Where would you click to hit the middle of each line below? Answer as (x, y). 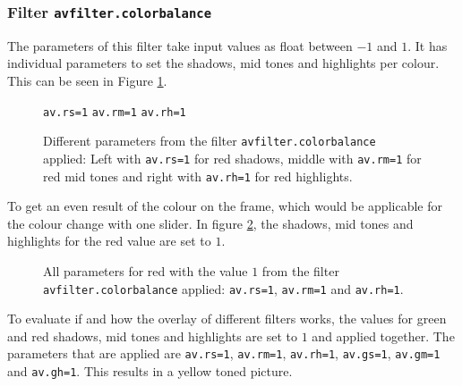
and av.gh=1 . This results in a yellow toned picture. (150, 371)
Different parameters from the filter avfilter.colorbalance (210, 141)
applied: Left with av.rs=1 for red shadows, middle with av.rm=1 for (232, 158)
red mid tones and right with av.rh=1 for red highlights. (198, 176)
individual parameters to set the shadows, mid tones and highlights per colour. (223, 63)
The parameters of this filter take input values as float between (180, 45)
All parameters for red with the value (145, 270)
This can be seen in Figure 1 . (87, 80)
